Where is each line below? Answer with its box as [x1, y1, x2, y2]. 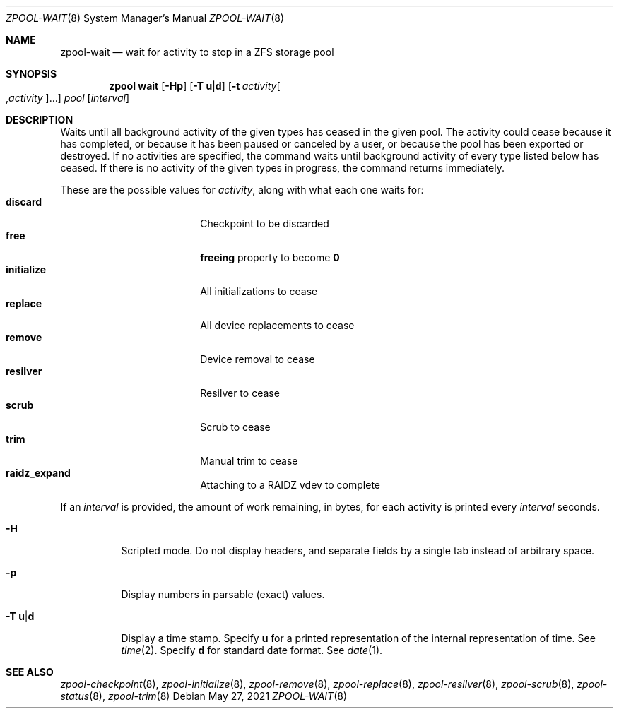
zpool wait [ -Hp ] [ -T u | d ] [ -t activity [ [109, 80, 281, 92]
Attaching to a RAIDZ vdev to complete [200, 479, 380, 491]
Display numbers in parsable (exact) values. [121, 588, 325, 600]
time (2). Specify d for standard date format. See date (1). [121, 644, 383, 656]
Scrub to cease [200, 421, 271, 433]
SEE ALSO [6, 666, 54, 678]
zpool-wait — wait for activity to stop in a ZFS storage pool [60, 46, 334, 58]
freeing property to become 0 [200, 251, 340, 263]
